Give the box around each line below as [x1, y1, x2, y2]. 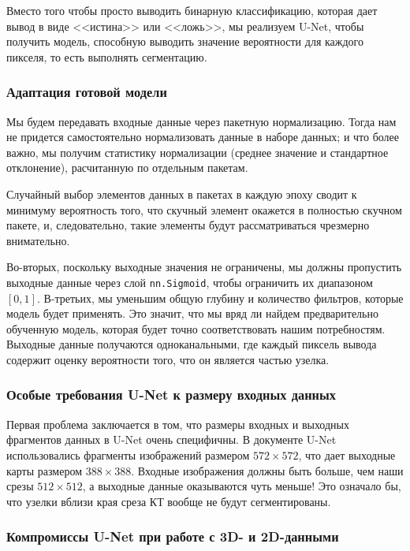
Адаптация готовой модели [6, 82, 167, 102]
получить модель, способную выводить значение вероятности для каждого [6, 33, 363, 50]
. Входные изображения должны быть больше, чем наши [131, 462, 404, 478]
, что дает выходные [298, 446, 396, 463]
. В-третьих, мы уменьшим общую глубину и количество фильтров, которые [36, 289, 404, 306]
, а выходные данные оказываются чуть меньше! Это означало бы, [82, 478, 401, 494]
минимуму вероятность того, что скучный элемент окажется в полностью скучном [6, 201, 402, 218]
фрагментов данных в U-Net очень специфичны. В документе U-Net [6, 431, 337, 448]
